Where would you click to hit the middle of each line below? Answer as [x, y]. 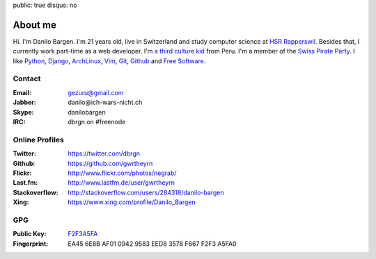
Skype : [23, 112]
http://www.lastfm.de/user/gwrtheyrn [122, 183]
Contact [27, 78]
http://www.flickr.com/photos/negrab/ [122, 173]
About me [35, 25]
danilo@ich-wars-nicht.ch [105, 102]
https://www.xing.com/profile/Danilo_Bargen [132, 202]
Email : [22, 92]
